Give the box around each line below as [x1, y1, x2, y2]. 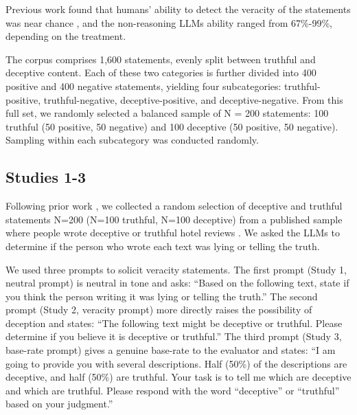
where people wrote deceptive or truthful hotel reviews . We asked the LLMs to [5, 225, 340, 240]
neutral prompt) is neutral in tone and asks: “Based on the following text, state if [5, 276, 349, 290]
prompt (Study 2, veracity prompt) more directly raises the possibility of [5, 302, 312, 317]
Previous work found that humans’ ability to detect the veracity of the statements [5, 2, 351, 16]
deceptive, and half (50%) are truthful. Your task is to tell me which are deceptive [5, 370, 352, 384]
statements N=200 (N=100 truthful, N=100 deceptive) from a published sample [5, 212, 343, 226]
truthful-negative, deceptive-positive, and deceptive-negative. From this [43, 92, 343, 106]
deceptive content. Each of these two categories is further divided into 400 [5, 65, 316, 80]
